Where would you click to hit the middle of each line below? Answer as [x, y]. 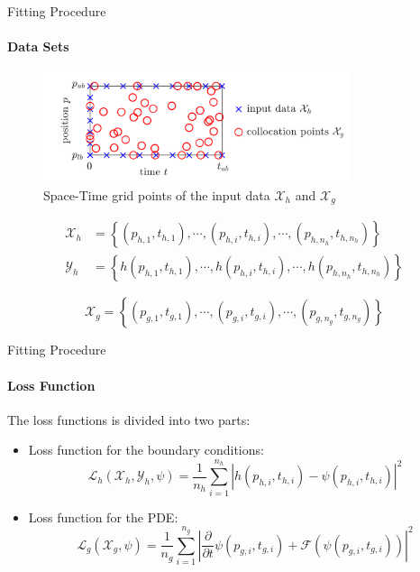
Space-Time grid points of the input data [157, 194]
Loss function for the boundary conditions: [146, 450]
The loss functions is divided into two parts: [129, 419]
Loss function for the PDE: [103, 517]
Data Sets [38, 46]
